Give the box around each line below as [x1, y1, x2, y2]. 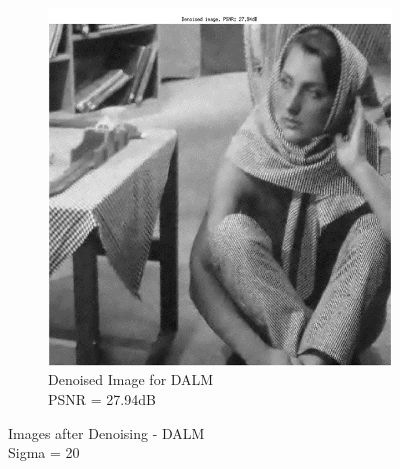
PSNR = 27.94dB [48, 389, 156, 410]
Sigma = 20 [8, 442, 80, 463]
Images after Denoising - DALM [8, 422, 205, 443]
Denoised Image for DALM [48, 369, 214, 390]
